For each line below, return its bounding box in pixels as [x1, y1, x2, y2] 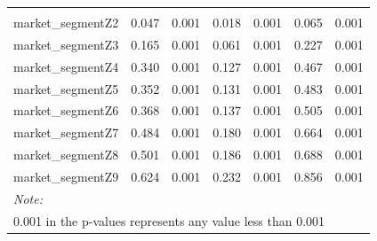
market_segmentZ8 [13, 145, 119, 164]
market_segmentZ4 [13, 57, 119, 75]
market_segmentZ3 [13, 35, 119, 53]
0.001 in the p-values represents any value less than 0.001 [13, 211, 325, 229]
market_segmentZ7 [13, 123, 119, 142]
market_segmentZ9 [13, 167, 119, 185]
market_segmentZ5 [13, 79, 119, 97]
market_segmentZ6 [13, 101, 119, 120]
